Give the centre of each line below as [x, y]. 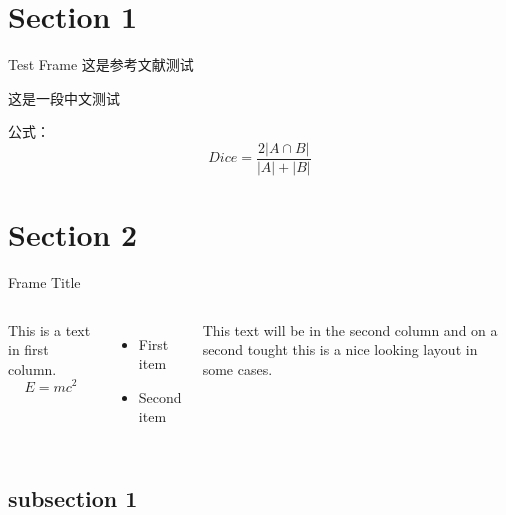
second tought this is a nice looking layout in [340, 349]
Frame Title [44, 282]
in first [28, 349]
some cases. [237, 368]
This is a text [49, 329]
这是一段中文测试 [64, 97]
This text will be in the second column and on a [350, 329]
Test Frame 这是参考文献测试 [101, 64]
